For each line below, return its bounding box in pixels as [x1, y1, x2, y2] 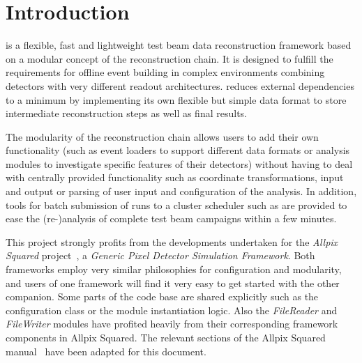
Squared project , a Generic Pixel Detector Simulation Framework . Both [6, 248, 315, 263]
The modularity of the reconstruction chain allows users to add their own [6, 129, 319, 144]
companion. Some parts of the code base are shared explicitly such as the [6, 289, 319, 304]
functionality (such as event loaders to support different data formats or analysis [6, 143, 350, 157]
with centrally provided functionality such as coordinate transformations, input [6, 170, 344, 185]
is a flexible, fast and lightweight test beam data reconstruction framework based [6, 38, 352, 52]
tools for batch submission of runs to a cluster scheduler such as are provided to [6, 197, 347, 212]
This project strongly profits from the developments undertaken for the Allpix [6, 234, 338, 249]
